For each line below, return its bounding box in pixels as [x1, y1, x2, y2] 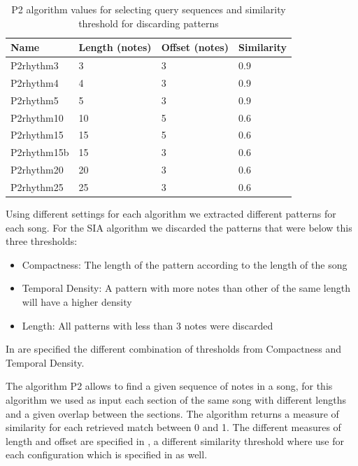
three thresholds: [6, 234, 78, 248]
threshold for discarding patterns [78, 15, 219, 30]
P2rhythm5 [10, 92, 59, 107]
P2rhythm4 [10, 75, 59, 90]
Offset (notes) [161, 40, 229, 55]
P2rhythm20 [10, 162, 64, 177]
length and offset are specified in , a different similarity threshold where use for [6, 433, 344, 448]
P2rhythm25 [10, 179, 64, 194]
